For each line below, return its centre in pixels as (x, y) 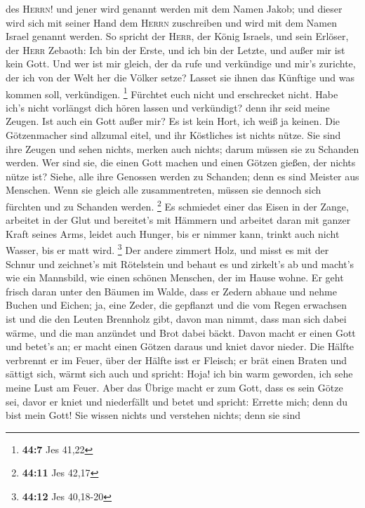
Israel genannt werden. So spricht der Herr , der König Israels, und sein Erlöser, (177, 36)
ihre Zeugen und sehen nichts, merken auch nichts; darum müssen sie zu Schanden (182, 148)
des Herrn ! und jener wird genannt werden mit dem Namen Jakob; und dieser (174, 8)
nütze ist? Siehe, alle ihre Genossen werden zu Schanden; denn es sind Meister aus (182, 176)
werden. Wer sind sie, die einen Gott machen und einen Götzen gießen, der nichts (181, 162)
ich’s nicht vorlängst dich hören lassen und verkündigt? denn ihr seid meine (168, 107)
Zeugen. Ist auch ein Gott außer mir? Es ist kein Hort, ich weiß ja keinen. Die (173, 121)
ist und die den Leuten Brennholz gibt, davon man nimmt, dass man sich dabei (176, 319)
